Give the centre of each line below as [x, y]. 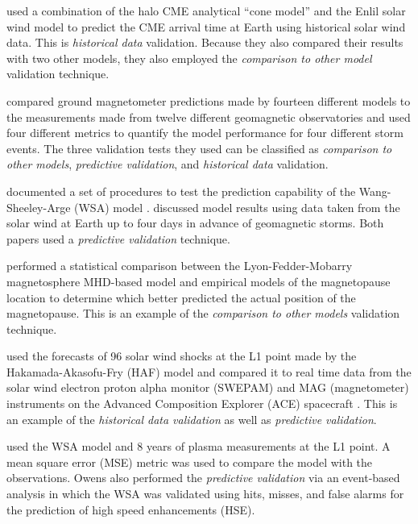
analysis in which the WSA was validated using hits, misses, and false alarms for [205, 494]
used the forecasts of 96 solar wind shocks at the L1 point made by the [182, 356]
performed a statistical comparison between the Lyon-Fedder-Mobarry [180, 266]
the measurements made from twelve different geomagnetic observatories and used [209, 116]
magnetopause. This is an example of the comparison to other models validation [203, 313]
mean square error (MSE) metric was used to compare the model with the [190, 462]
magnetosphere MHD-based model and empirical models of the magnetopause [199, 281]
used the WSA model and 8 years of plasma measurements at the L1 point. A [199, 446]
